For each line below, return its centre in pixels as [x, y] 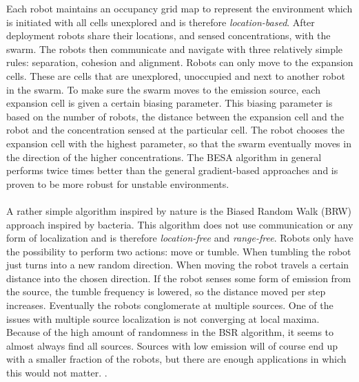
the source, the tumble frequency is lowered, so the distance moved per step [166, 291]
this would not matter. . [57, 373]
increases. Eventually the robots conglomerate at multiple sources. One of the [170, 305]
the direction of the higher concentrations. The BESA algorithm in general [164, 157]
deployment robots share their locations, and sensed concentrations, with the [168, 35]
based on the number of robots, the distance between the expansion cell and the [175, 116]
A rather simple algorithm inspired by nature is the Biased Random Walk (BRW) [179, 210]
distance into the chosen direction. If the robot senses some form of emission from [179, 278]
